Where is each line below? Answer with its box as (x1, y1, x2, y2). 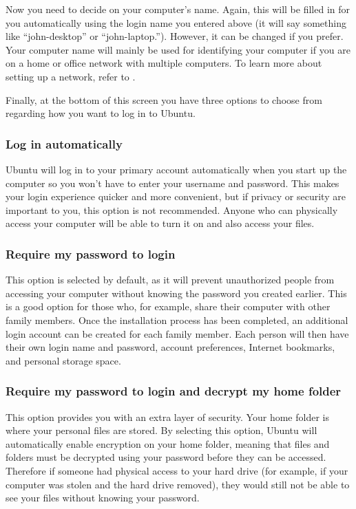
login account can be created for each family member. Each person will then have (6, 326, 349, 340)
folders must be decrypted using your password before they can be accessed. (6, 450, 326, 464)
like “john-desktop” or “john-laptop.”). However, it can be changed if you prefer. (6, 29, 344, 43)
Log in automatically (6, 135, 123, 152)
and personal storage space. (6, 353, 121, 367)
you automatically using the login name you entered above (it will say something (6, 15, 346, 30)
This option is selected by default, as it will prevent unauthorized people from (6, 272, 335, 287)
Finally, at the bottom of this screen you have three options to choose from (6, 92, 322, 107)
